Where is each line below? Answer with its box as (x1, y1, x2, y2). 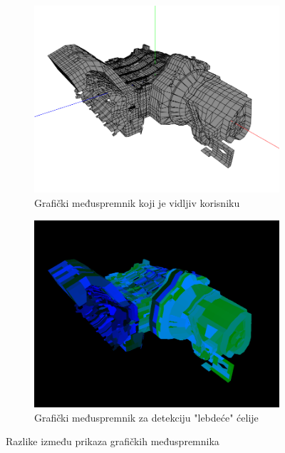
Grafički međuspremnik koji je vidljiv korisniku (34, 195, 240, 210)
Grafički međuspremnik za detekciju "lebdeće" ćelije (34, 409, 259, 424)
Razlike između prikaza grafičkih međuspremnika (6, 434, 219, 449)
